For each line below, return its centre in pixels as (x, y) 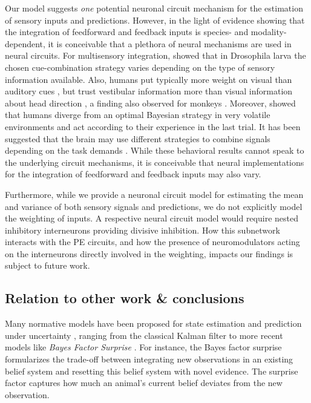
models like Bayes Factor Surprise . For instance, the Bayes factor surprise (143, 347)
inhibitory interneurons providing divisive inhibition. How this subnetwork (142, 230)
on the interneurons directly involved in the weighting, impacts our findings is (149, 253)
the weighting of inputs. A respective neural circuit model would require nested (152, 218)
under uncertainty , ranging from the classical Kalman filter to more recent (144, 335)
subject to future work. (47, 265)
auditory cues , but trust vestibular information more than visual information (149, 91)
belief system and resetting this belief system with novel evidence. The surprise (152, 371)
